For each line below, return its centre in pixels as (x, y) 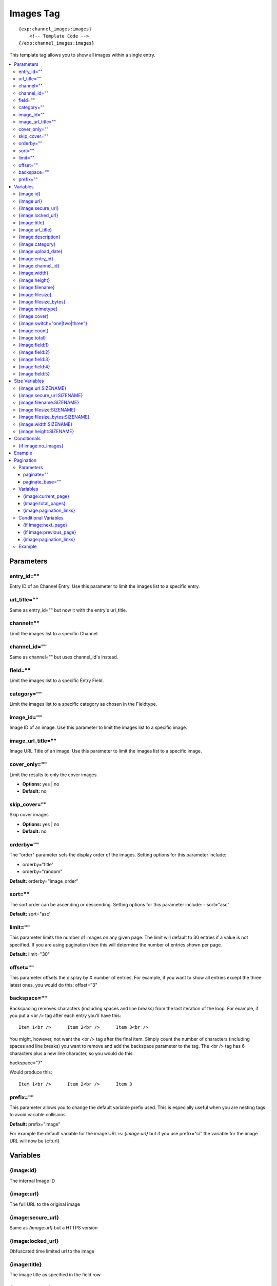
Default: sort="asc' (30, 914)
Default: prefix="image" (35, 1124)
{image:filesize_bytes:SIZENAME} (54, 417)
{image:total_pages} (45, 503)
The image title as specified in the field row (55, 1275)
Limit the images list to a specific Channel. (54, 633)
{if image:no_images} (41, 445)
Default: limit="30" (30, 954)
